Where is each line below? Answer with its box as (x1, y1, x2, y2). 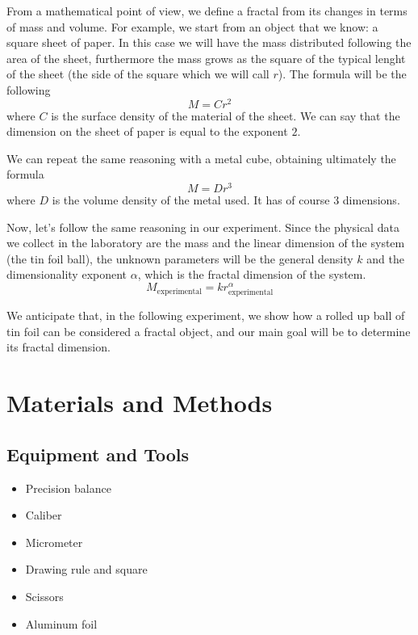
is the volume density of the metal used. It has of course (52, 191, 330, 208)
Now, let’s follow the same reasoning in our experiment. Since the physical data (6, 218, 399, 235)
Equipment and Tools (6, 441, 189, 466)
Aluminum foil (25, 615, 98, 632)
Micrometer (25, 533, 83, 550)
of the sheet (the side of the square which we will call (6, 65, 270, 82)
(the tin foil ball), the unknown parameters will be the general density (6, 250, 353, 267)
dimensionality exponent (6, 266, 127, 283)
